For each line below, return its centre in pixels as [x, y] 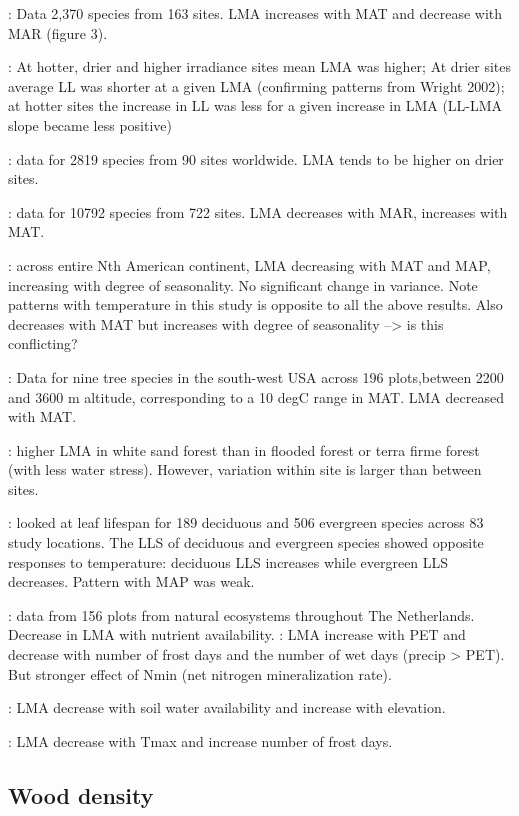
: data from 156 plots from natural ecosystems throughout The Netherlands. [241, 614]
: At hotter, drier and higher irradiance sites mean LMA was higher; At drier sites [259, 66]
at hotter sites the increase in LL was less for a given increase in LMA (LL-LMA [255, 105]
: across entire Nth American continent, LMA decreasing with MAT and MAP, [249, 264]
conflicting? [43, 343]
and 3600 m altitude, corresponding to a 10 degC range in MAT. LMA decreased [256, 396]
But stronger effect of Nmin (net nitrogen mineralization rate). [200, 673]
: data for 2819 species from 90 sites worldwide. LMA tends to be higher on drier [256, 158]
